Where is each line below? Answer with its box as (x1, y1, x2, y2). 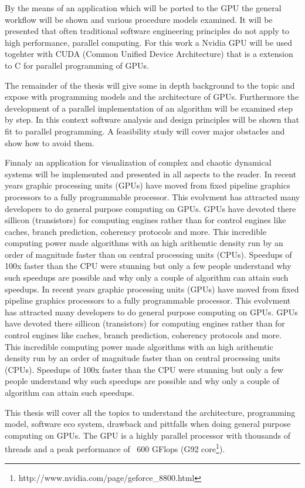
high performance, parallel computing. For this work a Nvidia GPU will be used (5, 36, 293, 48)
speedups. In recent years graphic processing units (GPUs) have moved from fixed (5, 282, 299, 295)
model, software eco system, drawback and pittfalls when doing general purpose (5, 418, 291, 430)
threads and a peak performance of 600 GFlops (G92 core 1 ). (5, 441, 225, 455)
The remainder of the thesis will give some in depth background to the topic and (5, 79, 295, 91)
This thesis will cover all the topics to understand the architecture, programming (5, 406, 296, 418)
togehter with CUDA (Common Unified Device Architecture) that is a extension (5, 48, 293, 60)
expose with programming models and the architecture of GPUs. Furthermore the (5, 90, 299, 103)
